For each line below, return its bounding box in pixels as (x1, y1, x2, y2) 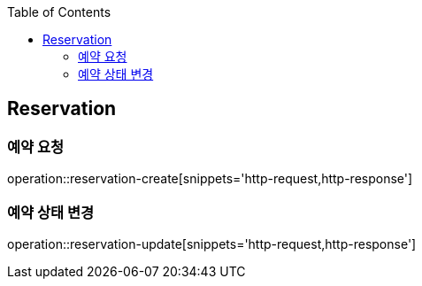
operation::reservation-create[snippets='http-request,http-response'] (7, 171, 413, 187)
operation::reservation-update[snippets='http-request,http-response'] (7, 236, 417, 251)
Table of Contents (7, 4, 111, 19)
